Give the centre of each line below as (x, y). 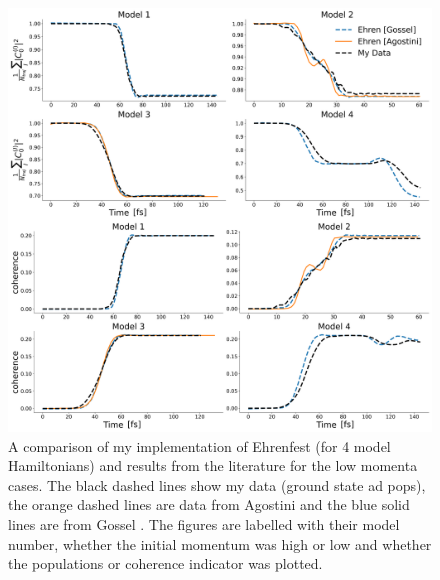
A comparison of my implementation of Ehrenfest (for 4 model (199, 445)
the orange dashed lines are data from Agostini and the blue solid (209, 504)
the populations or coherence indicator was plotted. (165, 563)
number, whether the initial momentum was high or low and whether (220, 543)
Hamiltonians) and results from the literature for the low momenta (213, 465)
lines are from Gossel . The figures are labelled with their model (204, 523)
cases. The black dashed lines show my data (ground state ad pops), (217, 484)
